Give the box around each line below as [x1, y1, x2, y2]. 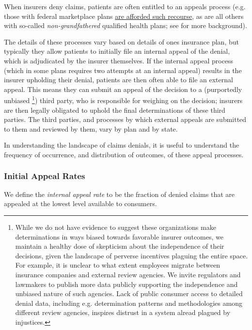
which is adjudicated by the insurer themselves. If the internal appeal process [4, 55, 234, 65]
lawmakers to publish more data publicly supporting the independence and [15, 279, 238, 289]
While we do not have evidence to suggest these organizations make [15, 222, 216, 232]
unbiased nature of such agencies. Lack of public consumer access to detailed [15, 288, 243, 299]
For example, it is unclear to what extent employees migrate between [15, 260, 220, 270]
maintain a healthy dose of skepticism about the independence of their [15, 241, 224, 251]
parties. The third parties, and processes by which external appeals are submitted [4, 114, 247, 124]
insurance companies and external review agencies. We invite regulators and [15, 269, 241, 279]
